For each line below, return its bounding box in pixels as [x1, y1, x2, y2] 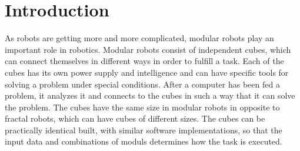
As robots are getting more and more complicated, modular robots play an [5, 32, 274, 44]
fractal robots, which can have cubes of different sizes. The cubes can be [5, 112, 265, 125]
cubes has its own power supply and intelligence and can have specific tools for [5, 66, 289, 78]
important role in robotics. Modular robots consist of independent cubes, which [5, 43, 291, 55]
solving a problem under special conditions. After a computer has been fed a [5, 78, 280, 90]
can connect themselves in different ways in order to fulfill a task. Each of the [5, 55, 284, 67]
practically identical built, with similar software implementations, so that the [5, 123, 282, 136]
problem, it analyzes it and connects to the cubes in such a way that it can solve [5, 89, 295, 102]
